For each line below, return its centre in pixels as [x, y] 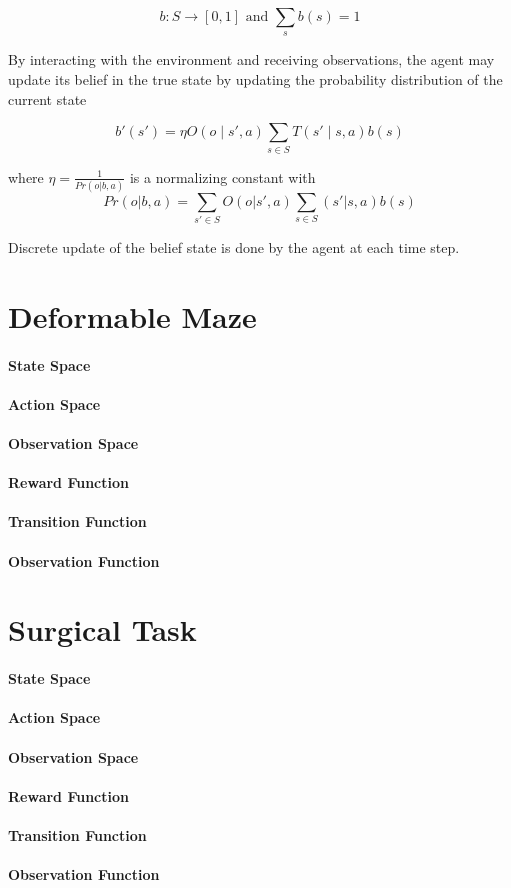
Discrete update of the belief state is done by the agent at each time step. [234, 247]
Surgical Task [102, 629]
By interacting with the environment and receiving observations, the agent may [251, 59]
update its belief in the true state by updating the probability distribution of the [255, 78]
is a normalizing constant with [222, 176]
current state [47, 98]
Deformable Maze [132, 315]
